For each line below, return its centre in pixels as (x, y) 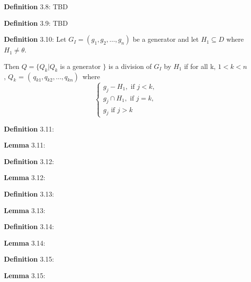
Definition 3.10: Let (35, 39)
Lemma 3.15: (25, 275)
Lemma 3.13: (25, 210)
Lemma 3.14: (25, 242)
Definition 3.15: (29, 259)
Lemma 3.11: (25, 145)
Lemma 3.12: (25, 177)
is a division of (130, 66)
